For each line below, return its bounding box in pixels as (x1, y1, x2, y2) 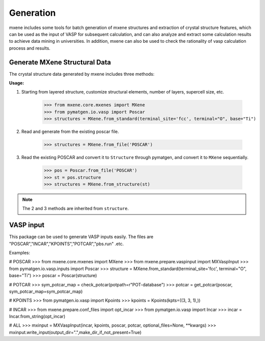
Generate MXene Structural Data (9, 58, 111, 66)
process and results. (9, 45, 51, 51)
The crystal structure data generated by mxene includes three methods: (9, 71, 155, 77)
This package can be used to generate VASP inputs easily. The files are (9, 234, 154, 240)
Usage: (9, 80, 25, 86)
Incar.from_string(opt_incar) (9, 313, 66, 319)
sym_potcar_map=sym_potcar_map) (9, 288, 83, 294)
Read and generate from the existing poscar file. (21, 128, 119, 135)
